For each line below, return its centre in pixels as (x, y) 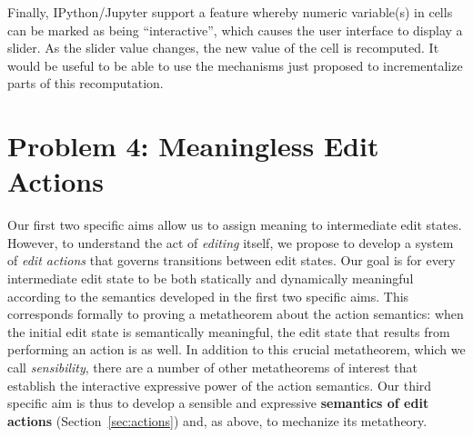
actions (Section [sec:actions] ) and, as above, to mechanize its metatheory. (217, 420)
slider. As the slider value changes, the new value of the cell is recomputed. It (223, 48)
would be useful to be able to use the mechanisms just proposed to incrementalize (235, 65)
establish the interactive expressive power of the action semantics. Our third (220, 385)
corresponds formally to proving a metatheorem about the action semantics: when (236, 314)
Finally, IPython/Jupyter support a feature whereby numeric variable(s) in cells (230, 12)
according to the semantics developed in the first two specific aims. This (208, 296)
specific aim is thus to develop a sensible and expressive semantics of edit (218, 403)
